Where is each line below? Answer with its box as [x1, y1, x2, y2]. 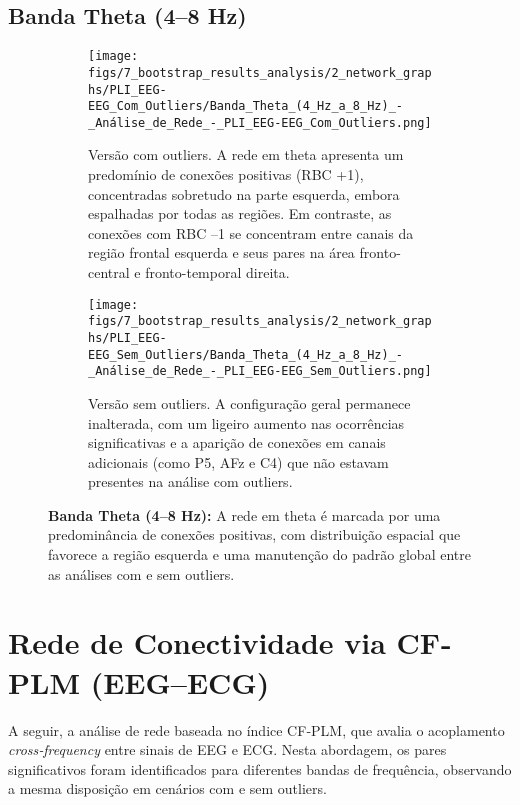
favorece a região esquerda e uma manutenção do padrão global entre [48, 544, 471, 565]
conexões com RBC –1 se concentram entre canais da [88, 222, 414, 243]
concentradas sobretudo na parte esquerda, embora [88, 183, 400, 204]
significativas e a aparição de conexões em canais [88, 432, 386, 453]
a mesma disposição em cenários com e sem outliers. [8, 778, 327, 799]
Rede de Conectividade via [8, 622, 386, 663]
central [88, 262, 130, 283]
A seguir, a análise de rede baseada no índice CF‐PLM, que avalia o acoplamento [8, 719, 505, 740]
